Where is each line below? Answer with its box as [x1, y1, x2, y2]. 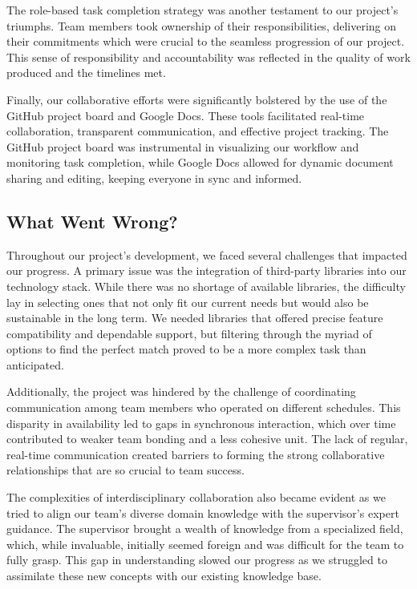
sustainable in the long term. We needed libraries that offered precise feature [6, 309, 383, 326]
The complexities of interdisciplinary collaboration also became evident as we [6, 489, 386, 506]
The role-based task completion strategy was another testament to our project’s [6, 2, 399, 18]
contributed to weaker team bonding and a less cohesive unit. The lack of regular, [6, 430, 408, 447]
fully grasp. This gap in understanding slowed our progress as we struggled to [6, 551, 387, 568]
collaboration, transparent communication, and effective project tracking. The [6, 123, 389, 139]
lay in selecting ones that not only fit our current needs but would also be [6, 293, 369, 310]
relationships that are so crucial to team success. [6, 462, 245, 478]
